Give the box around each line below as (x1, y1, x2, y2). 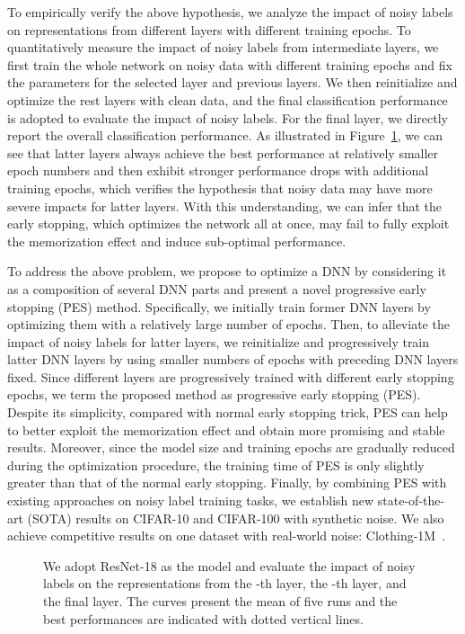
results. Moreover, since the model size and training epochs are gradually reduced (7, 438, 455, 457)
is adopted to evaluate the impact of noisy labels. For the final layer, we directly (7, 108, 448, 127)
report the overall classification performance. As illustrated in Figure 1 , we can (7, 126, 443, 145)
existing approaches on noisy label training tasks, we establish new (7, 491, 374, 510)
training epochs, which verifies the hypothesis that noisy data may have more (7, 178, 433, 197)
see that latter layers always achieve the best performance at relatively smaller (7, 143, 439, 162)
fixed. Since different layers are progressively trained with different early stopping (7, 367, 454, 386)
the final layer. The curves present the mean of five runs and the (43, 592, 398, 610)
